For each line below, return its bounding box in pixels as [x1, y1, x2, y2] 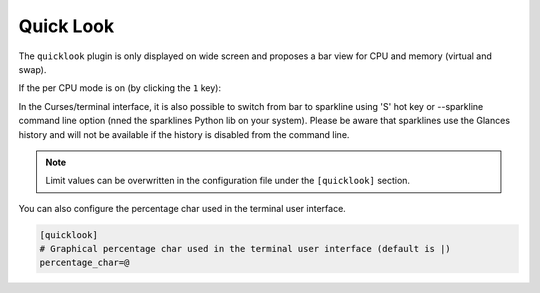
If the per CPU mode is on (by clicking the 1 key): [18, 82, 222, 94]
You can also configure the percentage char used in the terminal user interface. [18, 202, 347, 214]
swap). [18, 63, 47, 75]
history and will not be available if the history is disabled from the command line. [18, 128, 350, 140]
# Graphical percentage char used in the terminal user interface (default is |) [39, 243, 452, 255]
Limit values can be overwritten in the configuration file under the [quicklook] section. [45, 175, 410, 187]
